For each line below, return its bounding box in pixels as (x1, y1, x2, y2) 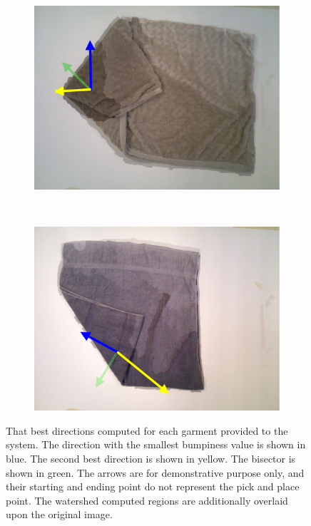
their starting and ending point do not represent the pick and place (6, 479, 300, 494)
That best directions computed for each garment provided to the (6, 423, 288, 438)
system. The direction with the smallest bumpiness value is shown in (6, 437, 306, 452)
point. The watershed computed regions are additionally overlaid (6, 493, 288, 507)
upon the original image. (6, 507, 113, 522)
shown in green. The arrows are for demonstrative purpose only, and (6, 465, 305, 480)
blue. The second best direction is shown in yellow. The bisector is (6, 450, 296, 465)
